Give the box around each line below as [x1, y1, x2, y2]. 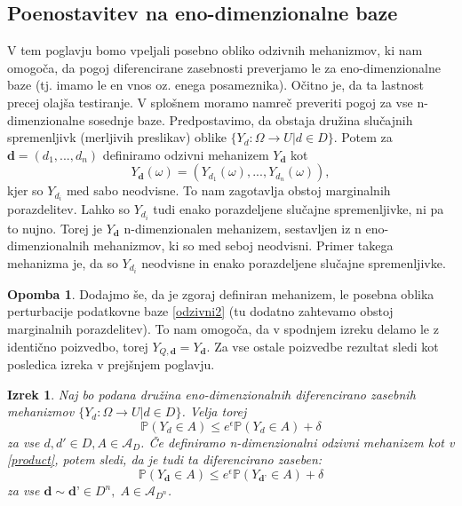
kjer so [7, 181, 44, 200]
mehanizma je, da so [7, 253, 118, 272]
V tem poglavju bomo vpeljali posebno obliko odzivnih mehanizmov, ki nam [7, 41, 423, 59]
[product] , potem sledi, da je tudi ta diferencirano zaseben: [7, 450, 323, 469]
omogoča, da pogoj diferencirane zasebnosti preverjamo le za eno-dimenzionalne [7, 58, 441, 76]
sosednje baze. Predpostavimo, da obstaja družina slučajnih [88, 110, 413, 129]
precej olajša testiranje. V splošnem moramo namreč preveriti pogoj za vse [7, 92, 413, 111]
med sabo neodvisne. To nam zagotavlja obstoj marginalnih [66, 181, 391, 200]
